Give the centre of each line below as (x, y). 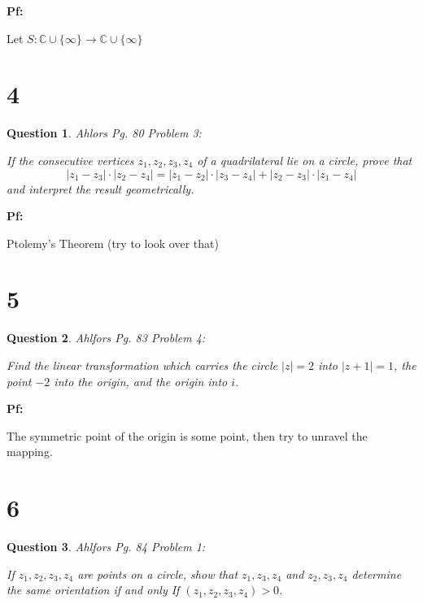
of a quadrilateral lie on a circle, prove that (305, 160)
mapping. (30, 452)
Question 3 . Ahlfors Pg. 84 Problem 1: (106, 547)
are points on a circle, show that (158, 574)
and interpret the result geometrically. (100, 188)
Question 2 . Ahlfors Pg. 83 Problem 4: (106, 338)
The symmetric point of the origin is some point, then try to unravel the (187, 435)
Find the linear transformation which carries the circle (142, 365)
